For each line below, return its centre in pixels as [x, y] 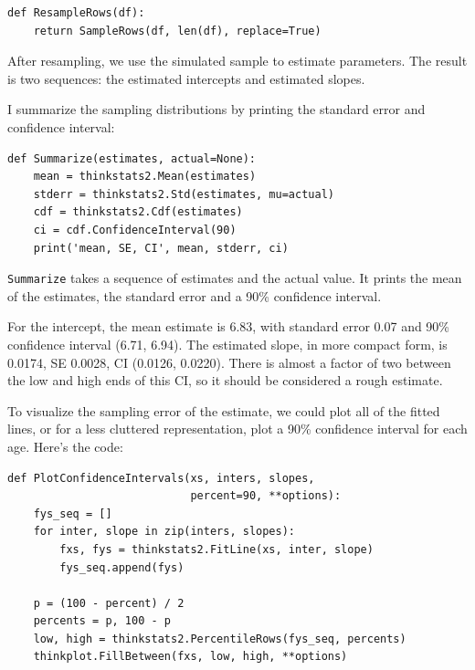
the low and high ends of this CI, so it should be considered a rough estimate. [225, 380]
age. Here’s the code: [65, 446]
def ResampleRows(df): [76, 13]
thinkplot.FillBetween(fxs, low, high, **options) [190, 657]
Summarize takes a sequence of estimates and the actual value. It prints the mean [235, 278]
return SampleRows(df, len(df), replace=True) [177, 31]
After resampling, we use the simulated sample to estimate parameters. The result [237, 61]
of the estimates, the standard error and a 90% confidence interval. [195, 295]
